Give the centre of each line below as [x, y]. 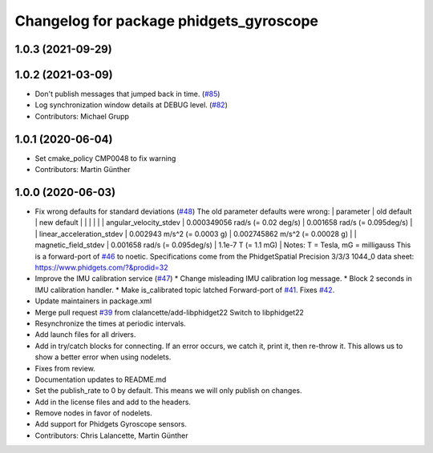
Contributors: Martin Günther [83, 170]
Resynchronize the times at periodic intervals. [110, 323]
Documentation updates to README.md [101, 379]
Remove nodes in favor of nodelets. [93, 413]
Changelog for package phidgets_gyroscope [167, 21]
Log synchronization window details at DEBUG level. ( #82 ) [132, 105]
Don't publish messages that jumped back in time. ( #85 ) [127, 94]
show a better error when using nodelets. [103, 357]
